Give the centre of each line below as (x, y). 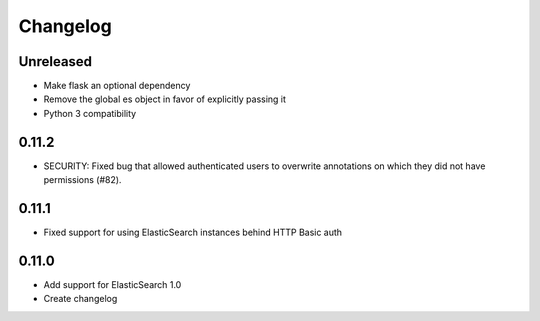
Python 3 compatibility (90, 113)
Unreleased (55, 61)
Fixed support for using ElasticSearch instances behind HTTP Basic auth (193, 232)
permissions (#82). (82, 180)
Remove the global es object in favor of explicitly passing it (165, 99)
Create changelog (80, 299)
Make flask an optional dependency (117, 86)
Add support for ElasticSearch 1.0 (112, 284)
